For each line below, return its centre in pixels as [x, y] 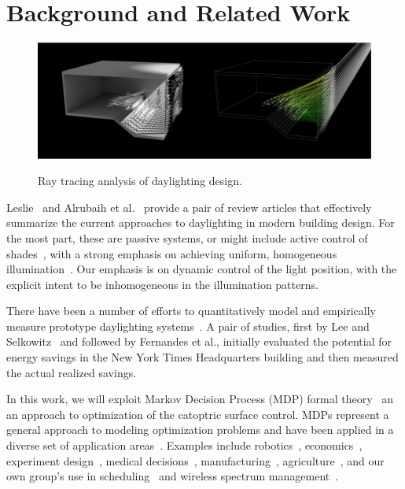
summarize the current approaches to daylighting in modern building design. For [201, 222]
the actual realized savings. [72, 372]
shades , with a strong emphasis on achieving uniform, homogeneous [172, 253]
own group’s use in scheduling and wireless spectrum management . [173, 476]
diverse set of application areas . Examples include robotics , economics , [184, 445]
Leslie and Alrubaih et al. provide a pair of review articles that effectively [189, 207]
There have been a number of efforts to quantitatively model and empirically [191, 311]
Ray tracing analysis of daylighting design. [140, 181]
